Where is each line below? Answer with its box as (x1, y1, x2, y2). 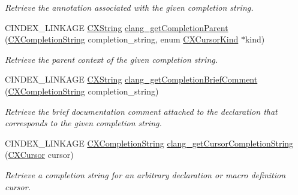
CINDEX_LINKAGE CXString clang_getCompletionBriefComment (5, 73, 258, 86)
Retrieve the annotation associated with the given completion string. (5, 1, 254, 13)
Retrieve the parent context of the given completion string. (5, 53, 218, 65)
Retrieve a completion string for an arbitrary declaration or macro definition (5, 168, 286, 181)
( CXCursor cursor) (5, 148, 74, 161)
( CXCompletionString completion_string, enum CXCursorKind (5, 33, 239, 45)
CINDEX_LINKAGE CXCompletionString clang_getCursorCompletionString (5, 136, 294, 149)
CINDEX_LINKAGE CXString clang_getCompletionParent (5, 21, 228, 33)
